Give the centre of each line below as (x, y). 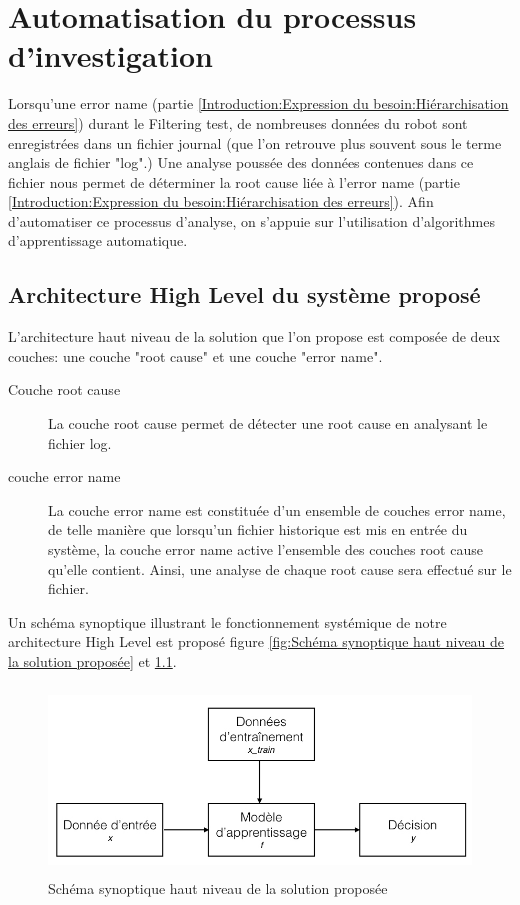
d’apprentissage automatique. (98, 240)
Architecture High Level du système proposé (244, 294)
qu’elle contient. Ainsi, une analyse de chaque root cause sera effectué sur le (280, 568)
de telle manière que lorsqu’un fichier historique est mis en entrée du (258, 529)
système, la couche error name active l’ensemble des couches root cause (265, 549)
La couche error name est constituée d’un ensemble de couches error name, (277, 509)
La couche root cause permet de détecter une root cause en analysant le (268, 423)
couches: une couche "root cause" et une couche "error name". (195, 355)
